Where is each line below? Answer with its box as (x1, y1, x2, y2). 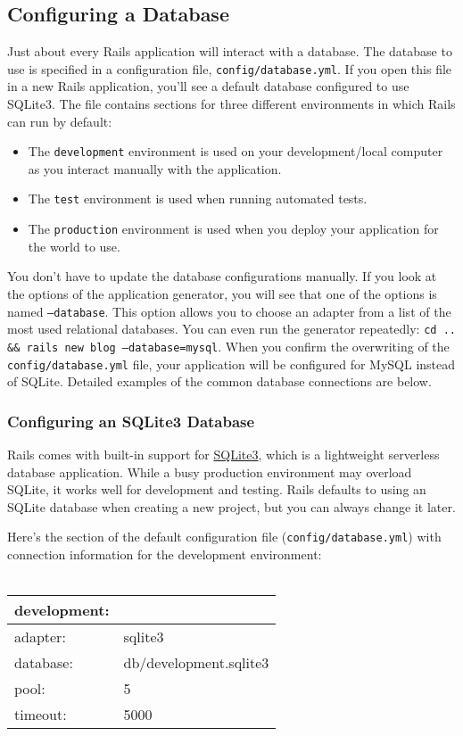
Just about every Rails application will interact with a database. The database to (7, 42, 452, 61)
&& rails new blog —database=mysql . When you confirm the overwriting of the (7, 336, 450, 355)
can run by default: (7, 112, 112, 130)
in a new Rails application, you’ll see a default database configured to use (7, 77, 409, 95)
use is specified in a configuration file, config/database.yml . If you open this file (7, 59, 452, 78)
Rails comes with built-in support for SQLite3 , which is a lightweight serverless (7, 445, 440, 464)
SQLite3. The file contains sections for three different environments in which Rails (7, 95, 456, 113)
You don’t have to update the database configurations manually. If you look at (7, 267, 437, 285)
